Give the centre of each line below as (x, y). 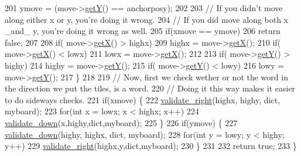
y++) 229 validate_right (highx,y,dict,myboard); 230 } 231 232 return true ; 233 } (151, 146)
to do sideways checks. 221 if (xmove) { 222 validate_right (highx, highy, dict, (143, 99)
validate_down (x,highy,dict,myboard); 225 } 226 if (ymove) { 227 (121, 122)
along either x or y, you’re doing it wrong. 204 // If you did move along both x (146, 19)
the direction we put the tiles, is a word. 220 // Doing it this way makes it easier (150, 88)
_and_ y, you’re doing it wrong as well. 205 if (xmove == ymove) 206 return (143, 31)
